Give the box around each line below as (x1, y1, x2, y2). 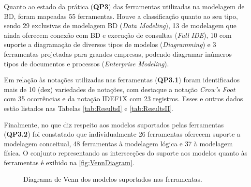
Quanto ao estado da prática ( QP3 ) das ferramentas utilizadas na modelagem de (4, 1, 245, 11)
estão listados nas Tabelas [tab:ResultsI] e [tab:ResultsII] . (4, 103, 174, 113)
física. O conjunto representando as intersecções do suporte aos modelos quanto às (4, 148, 248, 158)
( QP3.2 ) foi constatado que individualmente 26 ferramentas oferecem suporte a (4, 129, 240, 139)
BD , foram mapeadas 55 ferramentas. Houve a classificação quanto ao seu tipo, (4, 11, 238, 21)
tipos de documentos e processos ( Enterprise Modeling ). (4, 58, 169, 68)
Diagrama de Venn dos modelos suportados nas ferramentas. (23, 173, 202, 184)
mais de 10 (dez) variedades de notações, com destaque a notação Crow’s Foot (4, 84, 236, 94)
